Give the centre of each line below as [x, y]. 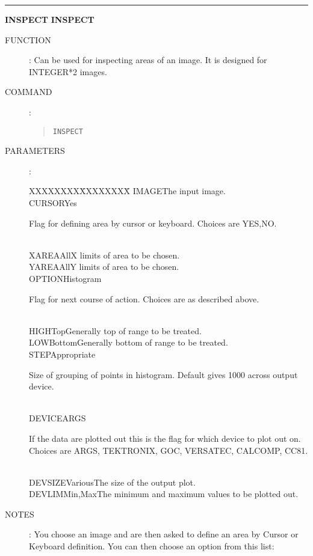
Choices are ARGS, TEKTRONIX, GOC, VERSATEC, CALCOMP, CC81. [169, 450]
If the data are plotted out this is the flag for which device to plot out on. [165, 438]
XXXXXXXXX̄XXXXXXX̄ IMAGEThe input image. [127, 191]
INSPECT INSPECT [50, 19]
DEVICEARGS [57, 418]
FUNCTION [28, 39]
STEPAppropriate [62, 354]
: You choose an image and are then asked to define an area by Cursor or [164, 534]
